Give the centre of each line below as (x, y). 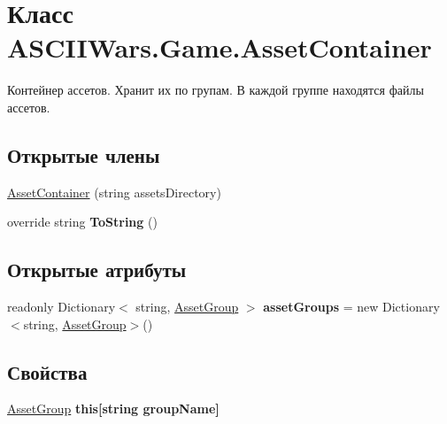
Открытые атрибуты (97, 270)
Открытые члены (84, 154)
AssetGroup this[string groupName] (113, 409)
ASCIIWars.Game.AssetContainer (220, 47)
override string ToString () (82, 222)
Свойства (47, 371)
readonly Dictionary (62, 307)
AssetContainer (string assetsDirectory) (114, 192)
